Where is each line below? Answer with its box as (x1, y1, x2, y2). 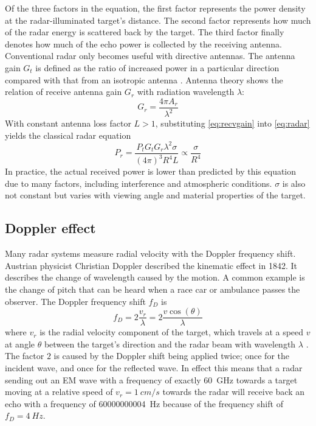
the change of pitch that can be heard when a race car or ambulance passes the (5, 283, 300, 296)
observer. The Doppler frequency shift (5, 295, 146, 307)
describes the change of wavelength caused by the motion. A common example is (5, 271, 305, 284)
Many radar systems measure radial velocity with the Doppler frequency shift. (5, 247, 296, 260)
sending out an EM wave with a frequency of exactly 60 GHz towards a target (5, 373, 298, 386)
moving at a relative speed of (5, 385, 113, 398)
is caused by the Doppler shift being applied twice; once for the (53, 349, 289, 362)
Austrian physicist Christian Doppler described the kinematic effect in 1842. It (5, 259, 298, 271)
